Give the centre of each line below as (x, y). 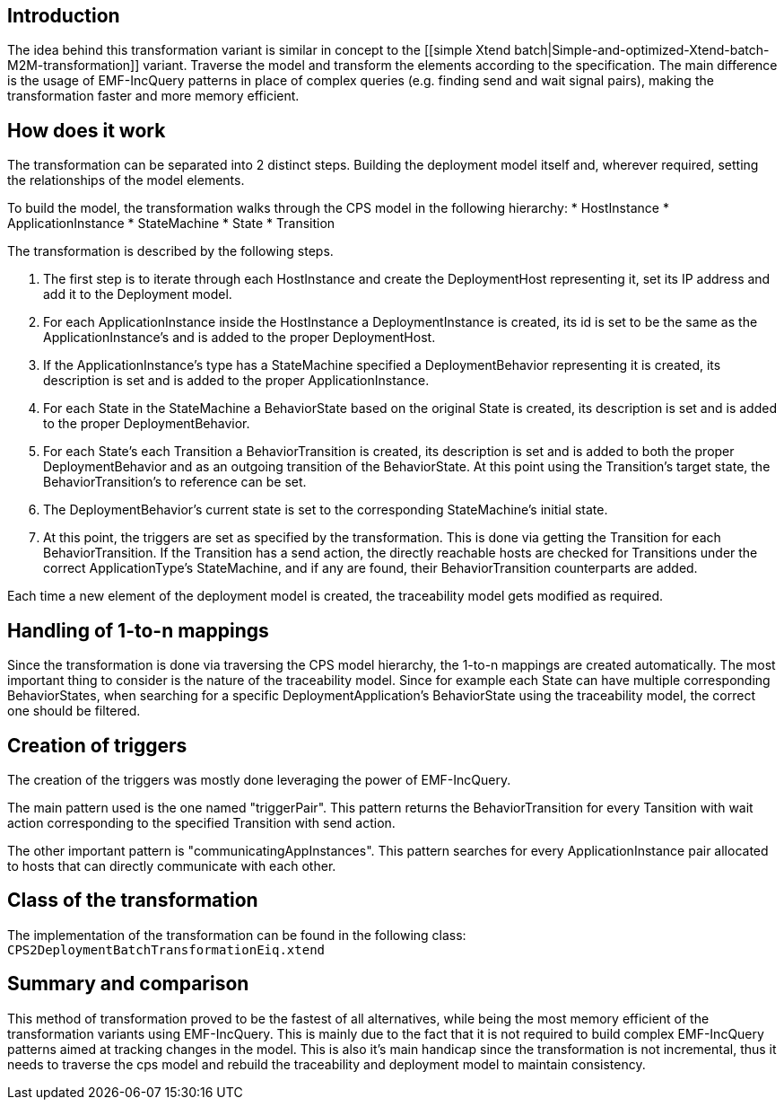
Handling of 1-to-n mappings (138, 630)
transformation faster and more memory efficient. (153, 96)
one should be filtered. (74, 711)
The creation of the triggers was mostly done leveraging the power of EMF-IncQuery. (259, 779)
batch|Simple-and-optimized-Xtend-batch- (642, 50)
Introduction (64, 16)
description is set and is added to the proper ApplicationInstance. (236, 381)
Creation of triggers (97, 745)
